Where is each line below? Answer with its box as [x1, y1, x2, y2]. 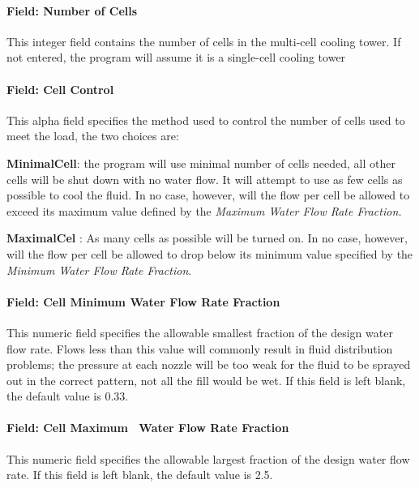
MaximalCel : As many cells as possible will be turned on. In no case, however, [6, 229, 408, 246]
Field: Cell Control [6, 80, 114, 97]
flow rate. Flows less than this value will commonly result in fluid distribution [6, 340, 393, 357]
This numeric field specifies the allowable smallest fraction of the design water [6, 323, 393, 340]
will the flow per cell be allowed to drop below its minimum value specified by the [6, 245, 413, 262]
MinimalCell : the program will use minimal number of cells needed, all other [6, 154, 395, 171]
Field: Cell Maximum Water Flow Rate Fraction [6, 419, 289, 436]
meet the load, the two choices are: [6, 127, 179, 144]
